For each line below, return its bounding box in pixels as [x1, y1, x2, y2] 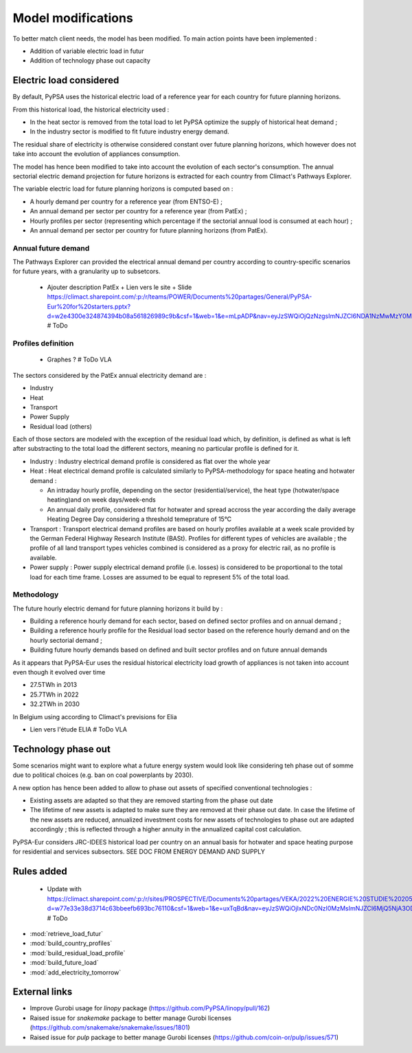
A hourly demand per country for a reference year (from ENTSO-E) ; [30, 197, 223, 206]
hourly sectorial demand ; [30, 636, 102, 644]
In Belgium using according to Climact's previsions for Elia [12, 712, 178, 721]
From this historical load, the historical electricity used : [12, 105, 170, 114]
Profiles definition [12, 339, 74, 348]
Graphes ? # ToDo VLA [47, 355, 112, 364]
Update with [47, 885, 82, 893]
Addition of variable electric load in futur [30, 47, 144, 55]
